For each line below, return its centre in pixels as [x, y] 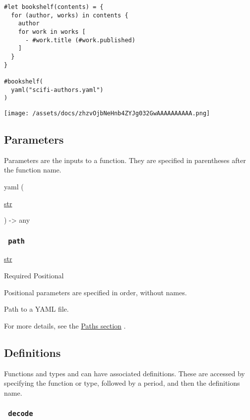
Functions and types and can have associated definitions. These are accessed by [125, 373]
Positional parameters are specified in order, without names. [95, 292]
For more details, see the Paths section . [65, 325]
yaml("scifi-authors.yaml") [57, 90]
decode [21, 414]
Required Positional [34, 276]
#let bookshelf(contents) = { [54, 7]
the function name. [33, 170]
